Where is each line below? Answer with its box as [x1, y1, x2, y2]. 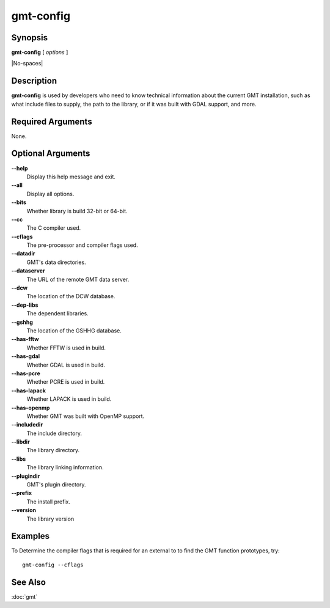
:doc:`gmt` [11, 593, 38, 600]
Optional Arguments [11, 148, 90, 159]
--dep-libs [11, 301, 38, 309]
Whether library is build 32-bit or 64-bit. [26, 207, 128, 214]
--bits [11, 199, 27, 206]
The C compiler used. [26, 224, 81, 232]
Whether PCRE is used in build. [26, 378, 105, 386]
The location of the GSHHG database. [26, 327, 122, 334]
